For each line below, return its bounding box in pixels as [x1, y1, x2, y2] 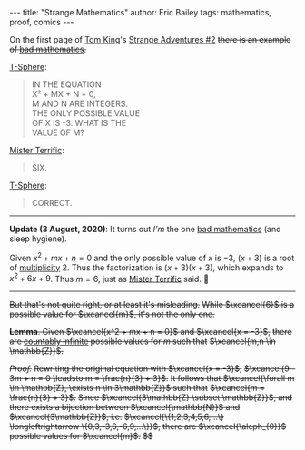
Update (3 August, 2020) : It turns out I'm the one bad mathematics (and [9, 224, 281, 234]
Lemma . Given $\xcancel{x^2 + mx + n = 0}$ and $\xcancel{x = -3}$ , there [9, 327, 292, 337]
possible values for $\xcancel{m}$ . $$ [9, 431, 153, 442]
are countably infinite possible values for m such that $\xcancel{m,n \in [9, 336, 276, 347]
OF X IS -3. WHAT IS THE [31, 118, 127, 128]
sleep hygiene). [9, 233, 67, 244]
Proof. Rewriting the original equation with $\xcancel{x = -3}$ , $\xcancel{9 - [9, 363, 296, 374]
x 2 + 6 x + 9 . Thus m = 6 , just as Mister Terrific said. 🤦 [9, 271, 210, 284]
